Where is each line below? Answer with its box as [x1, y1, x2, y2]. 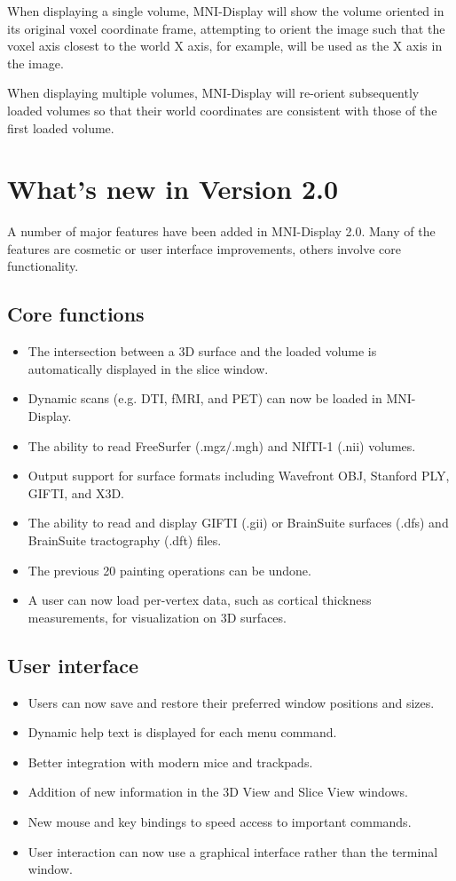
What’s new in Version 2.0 [7, 171, 339, 207]
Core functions [7, 300, 145, 328]
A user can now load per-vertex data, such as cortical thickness [28, 591, 372, 609]
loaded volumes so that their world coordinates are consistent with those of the [7, 100, 437, 119]
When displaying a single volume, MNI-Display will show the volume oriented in [7, 2, 444, 20]
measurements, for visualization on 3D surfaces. [28, 607, 287, 626]
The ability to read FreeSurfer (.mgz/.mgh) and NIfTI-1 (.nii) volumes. [28, 436, 416, 455]
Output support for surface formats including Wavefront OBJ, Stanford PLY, [28, 466, 450, 485]
